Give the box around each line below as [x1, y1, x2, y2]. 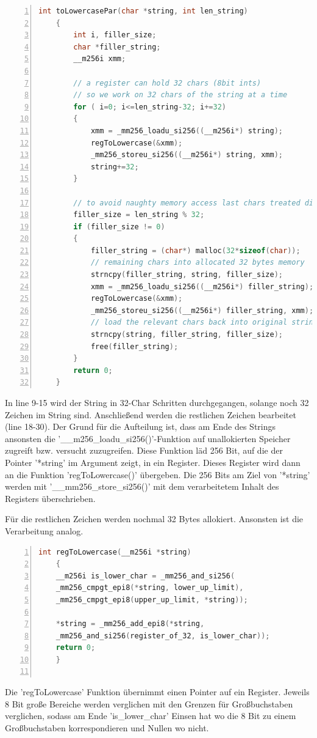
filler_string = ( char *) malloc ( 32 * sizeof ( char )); [90, 246, 301, 255]
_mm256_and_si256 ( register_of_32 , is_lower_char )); [55, 631, 270, 640]
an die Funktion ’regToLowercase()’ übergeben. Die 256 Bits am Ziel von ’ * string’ [5, 468, 310, 481]
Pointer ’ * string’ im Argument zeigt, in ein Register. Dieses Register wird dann [5, 456, 301, 468]
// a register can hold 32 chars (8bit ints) [73, 78, 262, 87]
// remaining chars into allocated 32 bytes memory [90, 258, 305, 267]
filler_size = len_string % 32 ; [73, 210, 205, 220]
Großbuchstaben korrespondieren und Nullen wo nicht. [5, 721, 209, 734]
